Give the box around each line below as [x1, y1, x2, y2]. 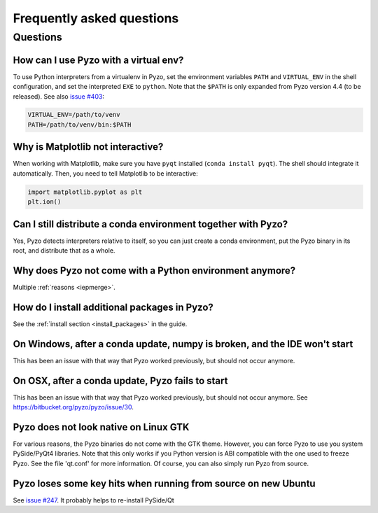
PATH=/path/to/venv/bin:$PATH [27, 120, 132, 129]
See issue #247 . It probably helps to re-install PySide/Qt [13, 496, 174, 504]
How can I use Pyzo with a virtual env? [13, 54, 184, 66]
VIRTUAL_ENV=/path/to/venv [27, 111, 120, 119]
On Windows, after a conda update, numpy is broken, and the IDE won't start [13, 338, 353, 350]
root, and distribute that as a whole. [13, 246, 115, 255]
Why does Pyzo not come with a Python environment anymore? [13, 265, 296, 276]
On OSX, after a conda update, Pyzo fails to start [13, 374, 228, 386]
